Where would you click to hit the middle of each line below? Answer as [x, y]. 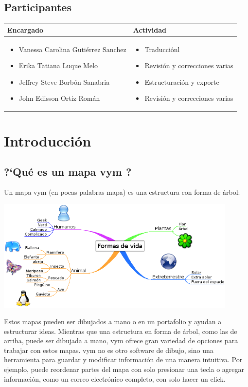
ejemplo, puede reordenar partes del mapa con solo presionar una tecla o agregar [124, 369]
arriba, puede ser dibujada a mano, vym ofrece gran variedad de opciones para [121, 341]
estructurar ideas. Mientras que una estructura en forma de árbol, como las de [121, 331]
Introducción [48, 140]
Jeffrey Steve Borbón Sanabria [64, 82]
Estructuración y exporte [182, 82]
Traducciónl [162, 49]
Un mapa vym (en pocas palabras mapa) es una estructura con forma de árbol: [122, 192]
